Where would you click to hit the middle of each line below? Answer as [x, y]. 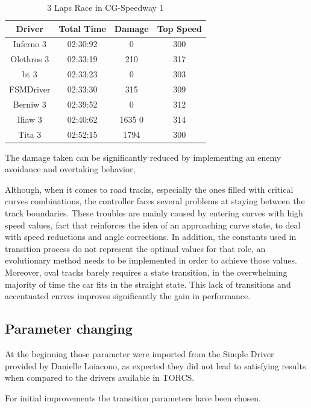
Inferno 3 [30, 44]
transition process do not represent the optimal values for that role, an [135, 248]
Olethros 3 [30, 59]
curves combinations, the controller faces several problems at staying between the [155, 201]
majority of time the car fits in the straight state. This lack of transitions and [148, 284]
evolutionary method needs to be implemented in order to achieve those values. [151, 260]
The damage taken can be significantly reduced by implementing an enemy [143, 157]
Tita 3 [30, 134]
